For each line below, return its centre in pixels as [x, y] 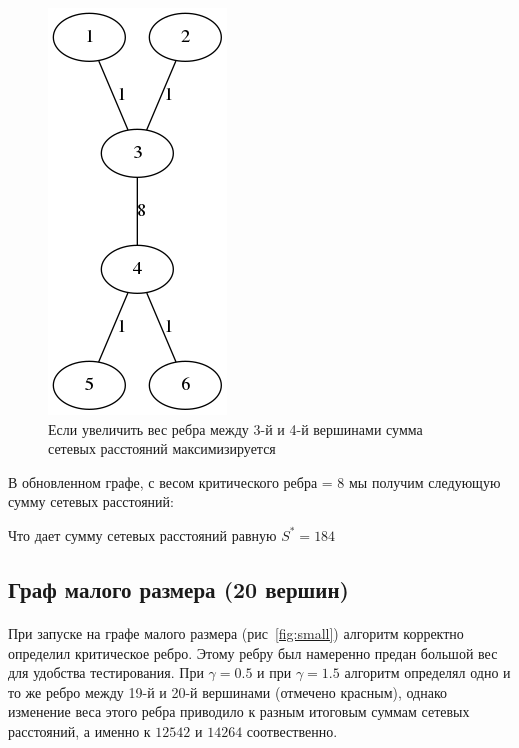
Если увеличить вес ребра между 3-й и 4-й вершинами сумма [235, 428]
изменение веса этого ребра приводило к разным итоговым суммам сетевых [239, 711]
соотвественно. [292, 730]
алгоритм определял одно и [427, 672]
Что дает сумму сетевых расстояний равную [142, 534]
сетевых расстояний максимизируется [162, 448]
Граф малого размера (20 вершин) [178, 588]
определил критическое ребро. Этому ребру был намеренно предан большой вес [253, 652]
